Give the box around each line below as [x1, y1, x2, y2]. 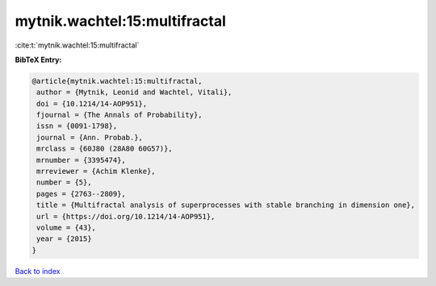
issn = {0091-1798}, [36, 122, 118, 131]
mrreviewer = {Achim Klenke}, [36, 167, 157, 176]
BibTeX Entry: [15, 55, 62, 64]
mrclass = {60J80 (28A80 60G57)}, [36, 144, 173, 153]
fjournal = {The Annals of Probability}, [36, 110, 203, 120]
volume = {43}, [36, 223, 97, 232]
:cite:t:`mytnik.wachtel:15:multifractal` [15, 40, 140, 50]
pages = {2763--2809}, [36, 189, 127, 198]
